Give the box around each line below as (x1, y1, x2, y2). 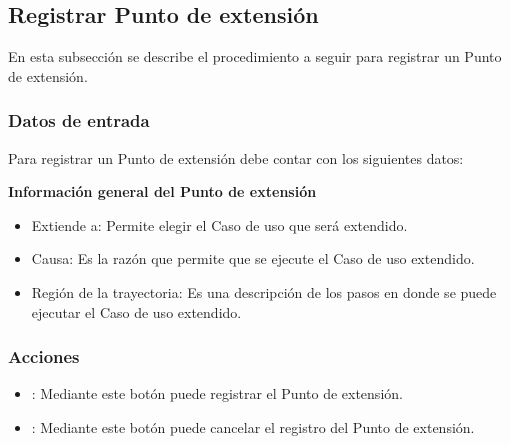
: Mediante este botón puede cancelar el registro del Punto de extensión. (31, 416, 475, 437)
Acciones (8, 344, 80, 369)
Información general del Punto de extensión (8, 181, 317, 202)
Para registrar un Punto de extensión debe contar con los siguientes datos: (8, 147, 464, 168)
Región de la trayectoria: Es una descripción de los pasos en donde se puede (31, 281, 497, 302)
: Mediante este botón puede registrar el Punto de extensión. (31, 383, 403, 404)
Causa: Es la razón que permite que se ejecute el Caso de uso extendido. (31, 248, 475, 269)
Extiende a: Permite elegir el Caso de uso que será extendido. (31, 214, 408, 235)
